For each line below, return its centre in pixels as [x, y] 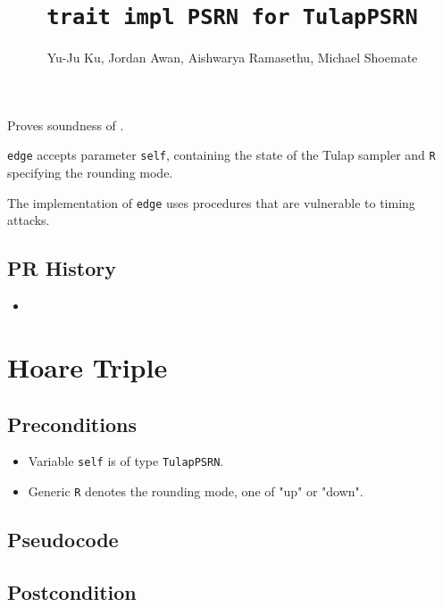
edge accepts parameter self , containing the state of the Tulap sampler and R [221, 155]
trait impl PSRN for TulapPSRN [232, 17]
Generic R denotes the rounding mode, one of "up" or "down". [196, 491]
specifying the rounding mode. [90, 173]
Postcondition [72, 591]
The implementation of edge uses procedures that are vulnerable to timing [211, 202]
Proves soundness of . [66, 125]
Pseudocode [63, 540]
